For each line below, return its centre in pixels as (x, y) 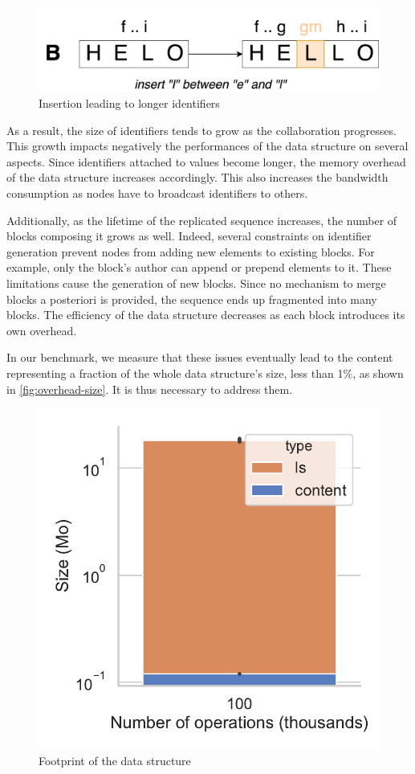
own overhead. (42, 330)
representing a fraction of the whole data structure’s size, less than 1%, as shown (205, 373)
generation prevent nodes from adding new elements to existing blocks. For (191, 251)
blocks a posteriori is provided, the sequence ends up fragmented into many (192, 299)
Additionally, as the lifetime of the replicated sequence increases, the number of (202, 220)
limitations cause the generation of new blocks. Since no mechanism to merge (196, 283)
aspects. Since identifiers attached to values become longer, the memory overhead (206, 161)
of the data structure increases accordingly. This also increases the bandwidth (197, 177)
